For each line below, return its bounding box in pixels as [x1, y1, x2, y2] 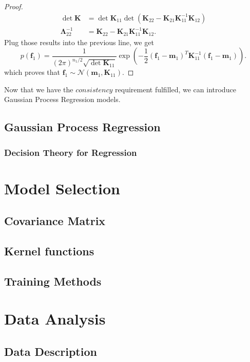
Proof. [4, 1, 23, 11]
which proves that [4, 67, 61, 77]
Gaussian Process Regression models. [4, 94, 121, 105]
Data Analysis [4, 308, 106, 329]
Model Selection [4, 177, 120, 198]
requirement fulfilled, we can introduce [115, 84, 236, 94]
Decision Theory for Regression [4, 146, 137, 158]
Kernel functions [4, 243, 94, 259]
